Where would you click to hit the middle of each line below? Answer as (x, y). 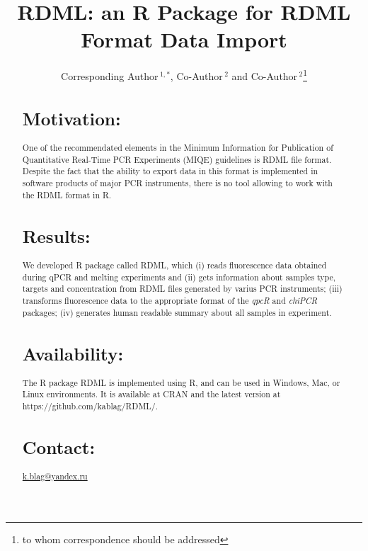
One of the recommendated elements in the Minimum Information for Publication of (178, 148)
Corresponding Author (110, 75)
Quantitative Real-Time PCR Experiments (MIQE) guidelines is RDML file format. (177, 159)
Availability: (73, 353)
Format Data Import (184, 39)
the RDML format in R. (67, 194)
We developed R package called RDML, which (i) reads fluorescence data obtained (174, 265)
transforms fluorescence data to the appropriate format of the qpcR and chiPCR (170, 300)
